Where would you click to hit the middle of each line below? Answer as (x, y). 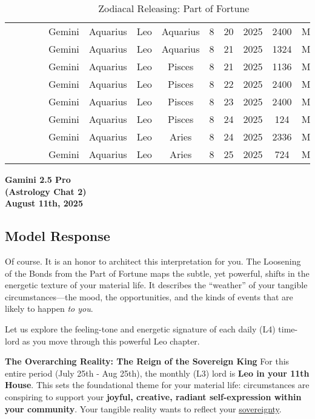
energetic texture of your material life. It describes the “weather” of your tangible (156, 285)
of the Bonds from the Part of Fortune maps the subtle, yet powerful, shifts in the (157, 273)
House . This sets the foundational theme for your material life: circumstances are (157, 385)
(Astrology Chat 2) (46, 191)
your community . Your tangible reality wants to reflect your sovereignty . (143, 408)
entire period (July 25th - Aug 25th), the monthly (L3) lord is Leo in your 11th (157, 373)
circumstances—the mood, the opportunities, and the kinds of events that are (149, 296)
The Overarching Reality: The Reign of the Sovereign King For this (147, 361)
